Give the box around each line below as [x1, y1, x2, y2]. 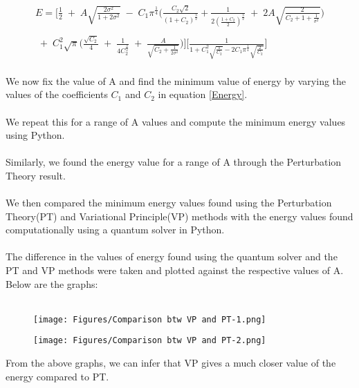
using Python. [6, 128, 65, 142]
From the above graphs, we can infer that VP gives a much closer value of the [6, 356, 336, 370]
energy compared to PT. [6, 369, 109, 383]
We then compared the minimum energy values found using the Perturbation [6, 195, 332, 210]
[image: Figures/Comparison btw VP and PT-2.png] [33, 336, 266, 346]
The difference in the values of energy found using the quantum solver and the [6, 249, 338, 264]
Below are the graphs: [6, 276, 98, 291]
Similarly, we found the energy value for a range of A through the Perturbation [6, 155, 342, 169]
